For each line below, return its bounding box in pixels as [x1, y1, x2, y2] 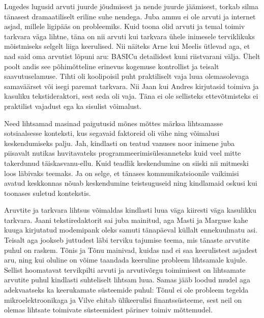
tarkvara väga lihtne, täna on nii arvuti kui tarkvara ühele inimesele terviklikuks [4, 31, 255, 41]
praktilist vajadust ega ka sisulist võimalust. [4, 100, 142, 111]
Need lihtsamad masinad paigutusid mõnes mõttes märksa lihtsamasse [4, 118, 223, 128]
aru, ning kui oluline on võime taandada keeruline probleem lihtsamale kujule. [4, 254, 247, 265]
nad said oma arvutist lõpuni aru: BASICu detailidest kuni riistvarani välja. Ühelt [4, 50, 260, 61]
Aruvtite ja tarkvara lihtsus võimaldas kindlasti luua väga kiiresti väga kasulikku [4, 205, 256, 215]
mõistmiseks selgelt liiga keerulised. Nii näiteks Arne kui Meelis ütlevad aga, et [4, 41, 250, 51]
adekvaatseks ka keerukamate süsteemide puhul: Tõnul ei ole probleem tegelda [4, 284, 249, 295]
